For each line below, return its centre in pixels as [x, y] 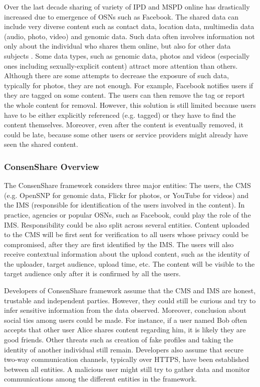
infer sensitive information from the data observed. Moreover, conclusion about [125, 310]
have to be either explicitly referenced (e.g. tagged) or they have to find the [120, 115]
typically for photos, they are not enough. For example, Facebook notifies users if [129, 85]
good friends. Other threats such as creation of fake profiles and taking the [119, 340]
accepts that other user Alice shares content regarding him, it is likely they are [125, 330]
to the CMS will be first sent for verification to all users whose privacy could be [126, 234]
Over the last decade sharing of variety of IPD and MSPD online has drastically [127, 7]
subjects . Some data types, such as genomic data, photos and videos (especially [127, 55]
